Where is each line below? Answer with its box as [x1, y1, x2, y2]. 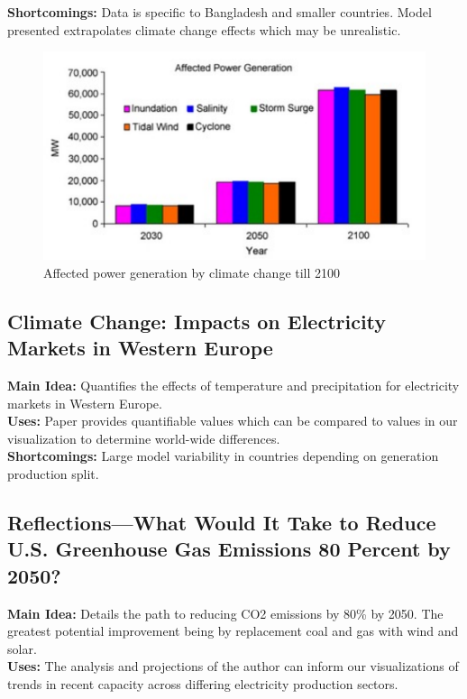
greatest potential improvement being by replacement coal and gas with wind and [7, 621, 459, 640]
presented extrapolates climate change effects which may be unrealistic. [7, 20, 401, 39]
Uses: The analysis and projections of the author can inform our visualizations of [7, 657, 459, 676]
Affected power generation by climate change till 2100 [43, 262, 341, 281]
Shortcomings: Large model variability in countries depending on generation [7, 446, 439, 465]
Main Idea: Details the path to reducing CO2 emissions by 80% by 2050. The [7, 603, 444, 622]
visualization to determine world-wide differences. [7, 428, 280, 447]
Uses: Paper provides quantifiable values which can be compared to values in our [7, 411, 458, 430]
